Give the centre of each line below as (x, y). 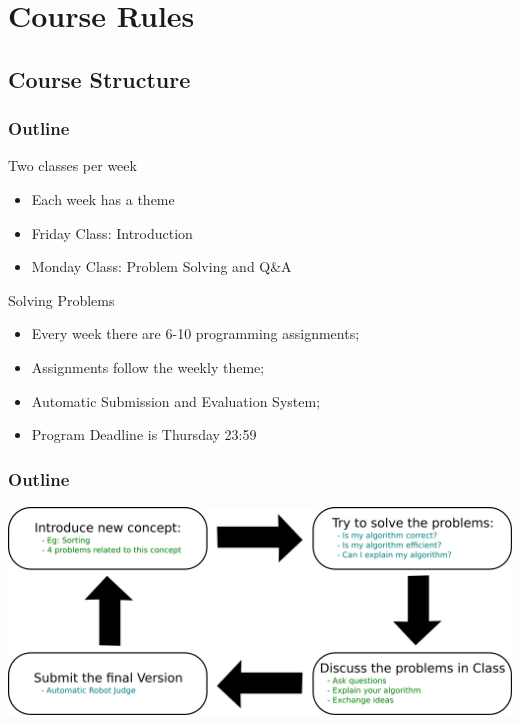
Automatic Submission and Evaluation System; (176, 400)
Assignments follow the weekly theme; (148, 366)
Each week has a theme (103, 198)
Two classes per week (72, 165)
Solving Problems (61, 299)
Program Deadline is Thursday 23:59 (144, 434)
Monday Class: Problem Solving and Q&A (161, 266)
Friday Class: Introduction (112, 232)
